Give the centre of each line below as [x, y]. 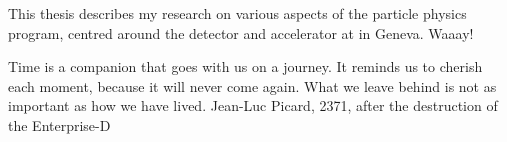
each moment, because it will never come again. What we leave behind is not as [252, 85]
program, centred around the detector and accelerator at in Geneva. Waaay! [241, 32]
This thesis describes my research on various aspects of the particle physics [237, 13]
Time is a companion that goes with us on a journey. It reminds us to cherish [245, 66]
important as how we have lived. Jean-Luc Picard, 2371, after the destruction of [253, 105]
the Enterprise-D [59, 124]
